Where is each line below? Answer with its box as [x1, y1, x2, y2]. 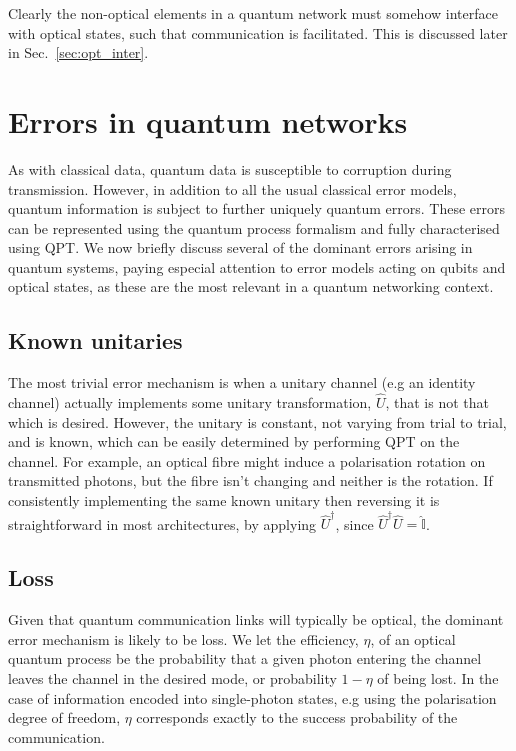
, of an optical [370, 628, 456, 649]
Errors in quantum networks [8, 100, 408, 141]
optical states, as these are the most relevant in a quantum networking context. [8, 276, 494, 297]
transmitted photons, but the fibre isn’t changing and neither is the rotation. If [8, 470, 493, 491]
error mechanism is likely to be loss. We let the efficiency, [8, 628, 359, 649]
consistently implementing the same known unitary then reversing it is [8, 490, 440, 511]
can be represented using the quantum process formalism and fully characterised [8, 217, 500, 238]
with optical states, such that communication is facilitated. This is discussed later [8, 22, 508, 43]
